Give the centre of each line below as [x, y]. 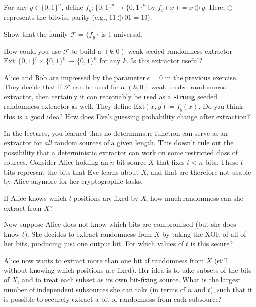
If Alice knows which [35, 198]
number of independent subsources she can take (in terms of [95, 289]
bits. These [222, 162]
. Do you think [221, 106]
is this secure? [212, 243]
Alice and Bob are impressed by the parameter [74, 77]
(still [221, 260]
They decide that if [33, 87]
